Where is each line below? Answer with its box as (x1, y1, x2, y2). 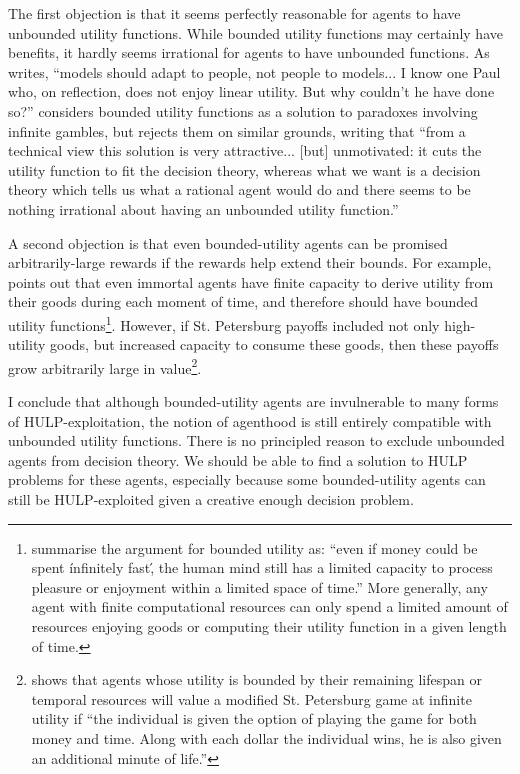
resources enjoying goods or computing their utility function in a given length (31, 615, 507, 636)
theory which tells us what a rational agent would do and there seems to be (8, 179, 471, 200)
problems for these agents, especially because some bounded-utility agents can (8, 469, 486, 490)
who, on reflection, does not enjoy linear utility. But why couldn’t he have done (8, 81, 495, 102)
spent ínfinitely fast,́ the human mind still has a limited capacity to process (31, 557, 493, 578)
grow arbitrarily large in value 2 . (8, 354, 202, 378)
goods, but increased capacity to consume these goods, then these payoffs (50, 334, 499, 355)
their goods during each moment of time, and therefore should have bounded (8, 291, 479, 312)
